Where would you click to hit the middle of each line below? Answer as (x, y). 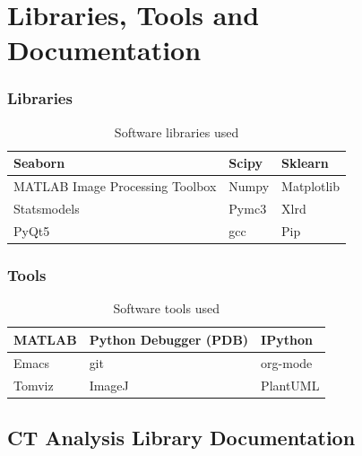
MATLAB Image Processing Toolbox (115, 186)
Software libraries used (177, 132)
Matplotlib (311, 186)
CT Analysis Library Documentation (181, 437)
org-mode (287, 362)
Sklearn (305, 163)
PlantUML (290, 385)
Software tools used (166, 308)
